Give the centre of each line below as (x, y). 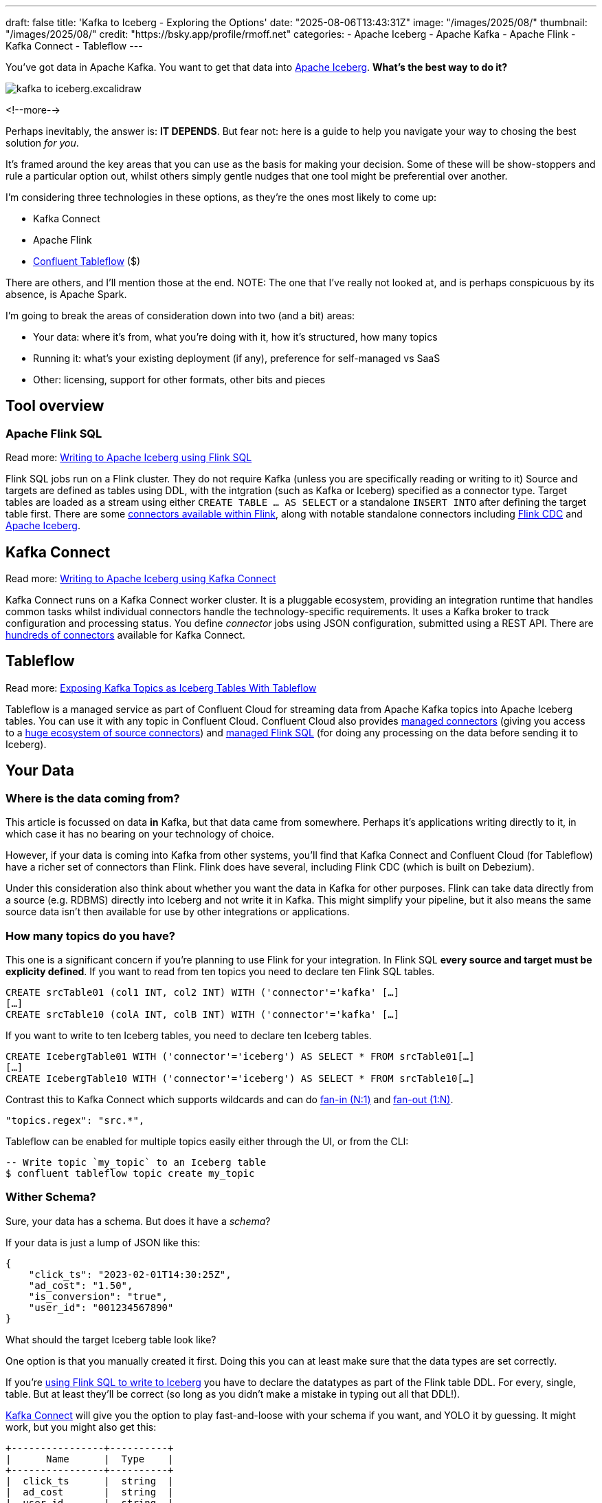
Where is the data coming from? (93, 798)
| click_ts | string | (90, 1481)
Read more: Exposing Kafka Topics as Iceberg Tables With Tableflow (161, 687)
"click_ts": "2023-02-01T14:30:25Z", (130, 1274)
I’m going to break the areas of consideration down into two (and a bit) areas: (180, 316)
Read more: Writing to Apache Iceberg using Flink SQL (129, 458)
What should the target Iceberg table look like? (111, 1339)
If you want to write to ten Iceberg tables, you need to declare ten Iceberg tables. (189, 1035)
